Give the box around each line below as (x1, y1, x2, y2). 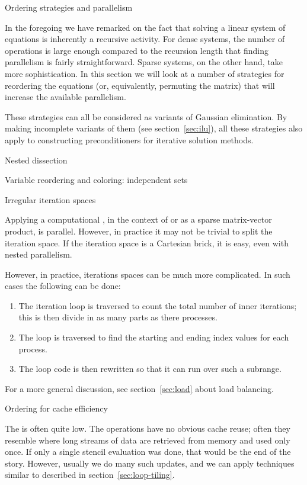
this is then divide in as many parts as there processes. (18, 311, 218, 323)
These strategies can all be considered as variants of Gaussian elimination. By (5, 110, 287, 123)
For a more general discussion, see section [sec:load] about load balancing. (5, 382, 274, 394)
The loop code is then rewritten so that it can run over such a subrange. (18, 362, 282, 375)
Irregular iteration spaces (5, 193, 96, 205)
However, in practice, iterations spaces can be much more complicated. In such (5, 268, 290, 280)
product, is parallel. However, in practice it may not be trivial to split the (5, 224, 273, 237)
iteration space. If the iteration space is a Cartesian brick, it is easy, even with (5, 236, 289, 249)
